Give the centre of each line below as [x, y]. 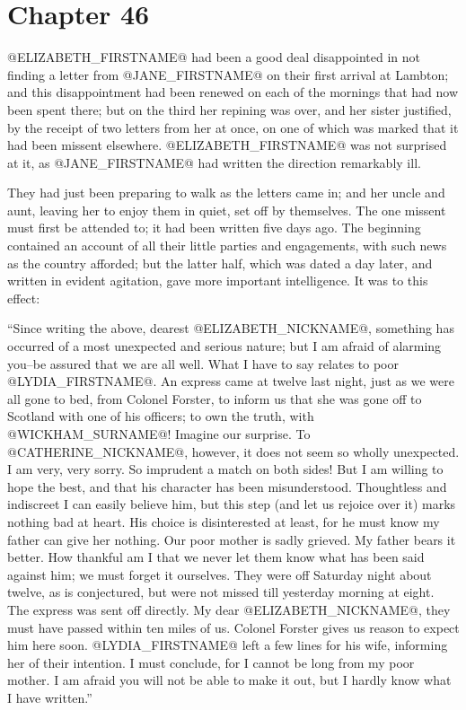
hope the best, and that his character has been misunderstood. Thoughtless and [227, 486]
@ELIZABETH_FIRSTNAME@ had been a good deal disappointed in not [214, 57]
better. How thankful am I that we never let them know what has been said [216, 557]
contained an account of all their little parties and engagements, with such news [227, 245]
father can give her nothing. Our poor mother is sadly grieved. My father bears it [232, 539]
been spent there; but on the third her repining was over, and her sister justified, [229, 109]
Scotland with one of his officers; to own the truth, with [161, 416]
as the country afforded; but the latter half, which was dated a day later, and [220, 263]
